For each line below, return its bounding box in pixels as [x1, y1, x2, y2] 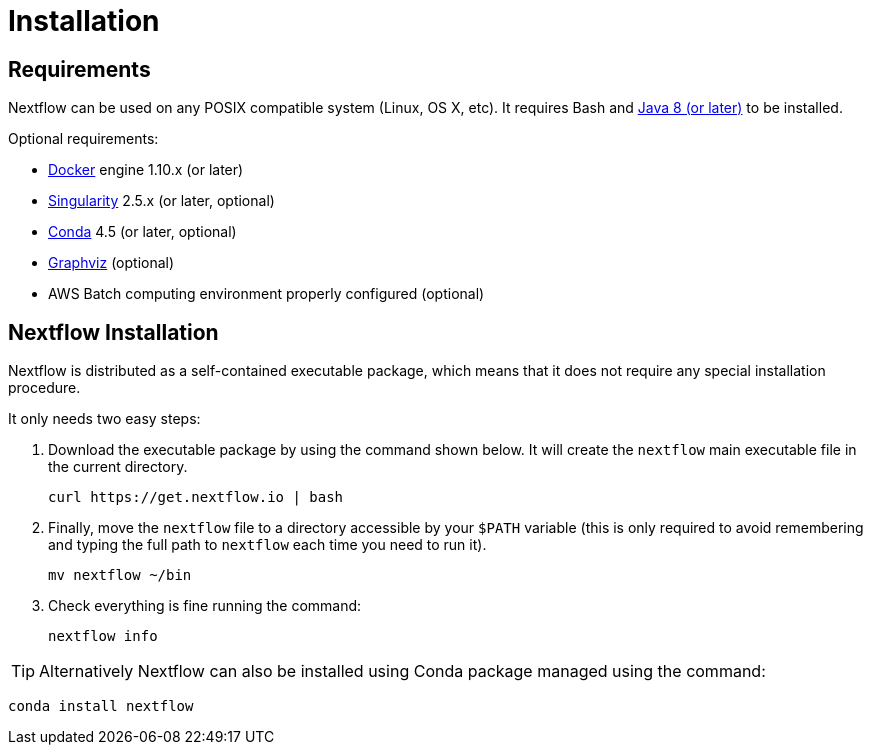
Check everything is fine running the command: [48, 597, 362, 615]
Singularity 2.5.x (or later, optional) [48, 192, 275, 210]
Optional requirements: [8, 130, 159, 148]
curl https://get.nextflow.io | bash [48, 489, 344, 506]
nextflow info [48, 628, 158, 645]
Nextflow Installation [8, 319, 219, 345]
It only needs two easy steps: [8, 410, 201, 428]
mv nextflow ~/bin [48, 567, 192, 584]
